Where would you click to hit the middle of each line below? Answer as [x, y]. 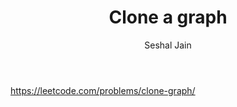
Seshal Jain [168, 45]
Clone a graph [168, 17]
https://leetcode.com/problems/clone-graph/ [103, 90]
